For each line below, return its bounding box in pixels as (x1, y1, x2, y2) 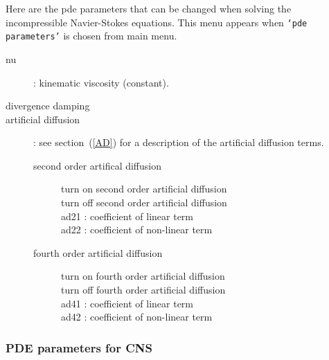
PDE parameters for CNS (6, 339, 153, 356)
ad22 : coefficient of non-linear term (61, 222, 213, 237)
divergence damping (6, 98, 90, 113)
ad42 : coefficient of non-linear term (61, 309, 213, 324)
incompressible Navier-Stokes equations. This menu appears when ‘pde (6, 15, 308, 29)
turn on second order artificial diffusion (61, 181, 227, 196)
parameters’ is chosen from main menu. (6, 28, 177, 43)
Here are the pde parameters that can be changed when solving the (6, 1, 292, 15)
